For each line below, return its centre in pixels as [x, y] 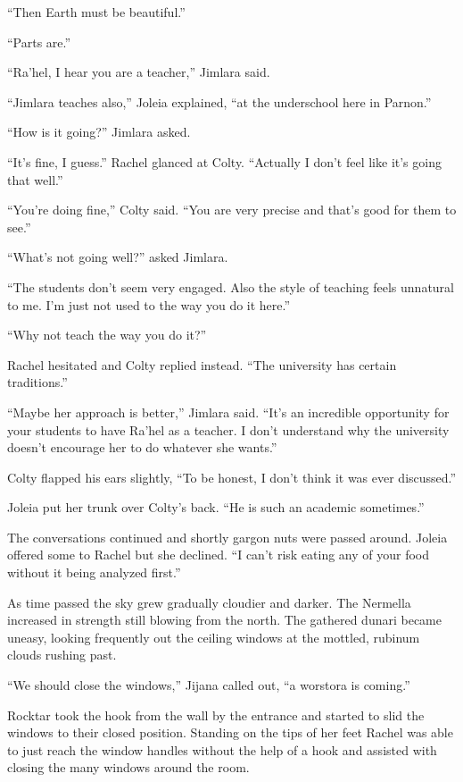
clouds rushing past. [62, 655]
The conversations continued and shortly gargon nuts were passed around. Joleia [227, 537]
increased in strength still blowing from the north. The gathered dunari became [224, 620]
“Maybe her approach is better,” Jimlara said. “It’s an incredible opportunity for [228, 412]
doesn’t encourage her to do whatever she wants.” [142, 447]
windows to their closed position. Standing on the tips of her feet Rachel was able [230, 732]
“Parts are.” [39, 42]
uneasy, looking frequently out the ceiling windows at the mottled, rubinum [214, 637]
